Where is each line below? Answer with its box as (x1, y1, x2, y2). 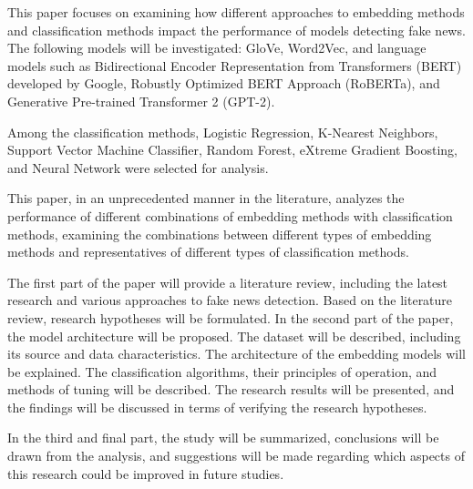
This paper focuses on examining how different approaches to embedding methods (7, 3, 465, 21)
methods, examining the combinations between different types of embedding (7, 224, 432, 243)
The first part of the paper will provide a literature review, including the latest (7, 272, 448, 291)
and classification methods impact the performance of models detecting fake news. (7, 20, 466, 39)
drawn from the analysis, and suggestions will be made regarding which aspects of (7, 446, 465, 465)
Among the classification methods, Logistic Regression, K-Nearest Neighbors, (7, 122, 438, 141)
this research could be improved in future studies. (7, 464, 284, 483)
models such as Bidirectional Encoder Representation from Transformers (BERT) (7, 56, 462, 75)
